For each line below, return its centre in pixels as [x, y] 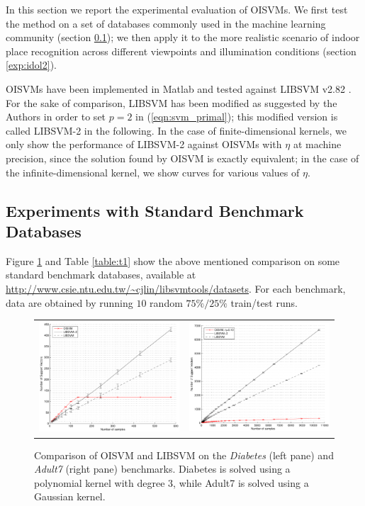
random [166, 302]
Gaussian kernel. [70, 496]
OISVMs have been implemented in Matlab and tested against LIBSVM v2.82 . [179, 88]
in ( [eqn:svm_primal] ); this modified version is [237, 117]
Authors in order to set [56, 117]
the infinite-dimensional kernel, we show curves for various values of [153, 172]
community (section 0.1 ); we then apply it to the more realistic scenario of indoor [183, 37]
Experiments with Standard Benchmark [155, 210]
